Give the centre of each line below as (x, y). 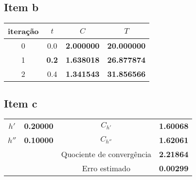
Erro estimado (106, 168)
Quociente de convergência (106, 154)
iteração (23, 31)
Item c (21, 103)
